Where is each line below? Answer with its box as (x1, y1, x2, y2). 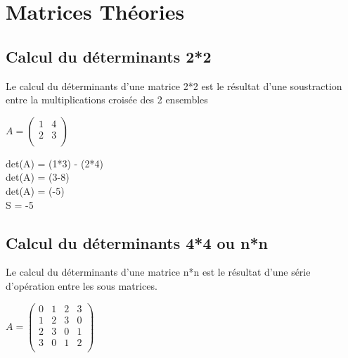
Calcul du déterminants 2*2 (6, 45, 212, 67)
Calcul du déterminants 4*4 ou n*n (6, 231, 268, 253)
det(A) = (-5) (6, 183, 65, 198)
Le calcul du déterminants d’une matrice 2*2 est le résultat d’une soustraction (6, 78, 342, 93)
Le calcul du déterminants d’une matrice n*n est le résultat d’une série (6, 264, 311, 279)
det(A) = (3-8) (6, 170, 70, 184)
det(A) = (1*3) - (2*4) (6, 155, 103, 170)
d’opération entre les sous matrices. (6, 278, 157, 293)
